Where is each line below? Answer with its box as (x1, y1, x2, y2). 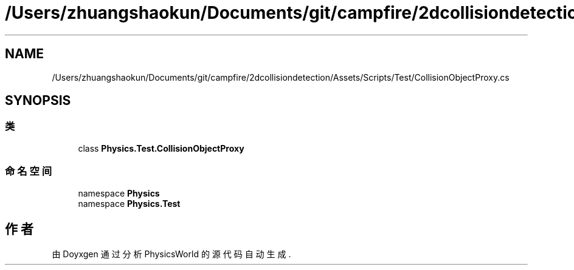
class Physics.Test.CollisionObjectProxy (78, 143, 244, 154)
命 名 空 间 (5, 165, 52, 178)
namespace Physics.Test (78, 198, 181, 209)
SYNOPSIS (5, 93, 71, 109)
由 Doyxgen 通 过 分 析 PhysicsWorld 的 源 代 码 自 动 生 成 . (52, 249, 291, 260)
